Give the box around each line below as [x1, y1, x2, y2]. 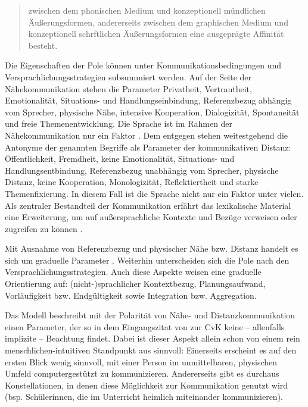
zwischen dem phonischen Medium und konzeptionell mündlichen [28, 4, 266, 16]
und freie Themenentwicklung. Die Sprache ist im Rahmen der [5, 117, 233, 130]
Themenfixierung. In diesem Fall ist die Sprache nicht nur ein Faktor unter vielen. [5, 187, 304, 199]
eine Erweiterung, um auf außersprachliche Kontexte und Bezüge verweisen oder [5, 211, 297, 223]
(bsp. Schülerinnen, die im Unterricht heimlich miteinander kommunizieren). [5, 390, 283, 403]
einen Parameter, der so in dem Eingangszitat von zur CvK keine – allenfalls [5, 320, 285, 333]
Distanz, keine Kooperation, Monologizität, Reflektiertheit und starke [5, 176, 259, 188]
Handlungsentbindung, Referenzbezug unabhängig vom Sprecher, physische [5, 164, 279, 176]
